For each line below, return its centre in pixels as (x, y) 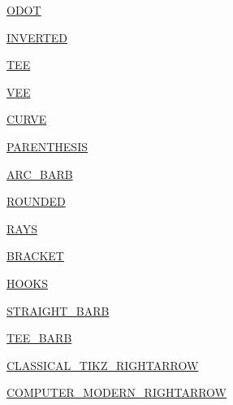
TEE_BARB (39, 338)
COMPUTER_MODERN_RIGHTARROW (116, 392)
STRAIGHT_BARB (58, 310)
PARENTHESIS (47, 146)
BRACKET (35, 256)
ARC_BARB (40, 174)
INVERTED (37, 37)
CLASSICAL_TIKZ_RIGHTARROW (103, 365)
